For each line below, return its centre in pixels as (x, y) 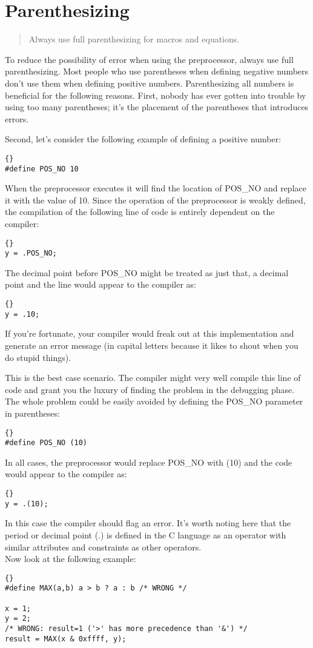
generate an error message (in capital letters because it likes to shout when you (152, 345)
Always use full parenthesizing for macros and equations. (134, 39)
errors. (17, 118)
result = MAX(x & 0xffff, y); (66, 639)
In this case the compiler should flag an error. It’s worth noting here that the (148, 523)
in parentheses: (32, 413)
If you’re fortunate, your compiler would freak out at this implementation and (150, 333)
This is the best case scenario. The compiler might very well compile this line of (153, 378)
